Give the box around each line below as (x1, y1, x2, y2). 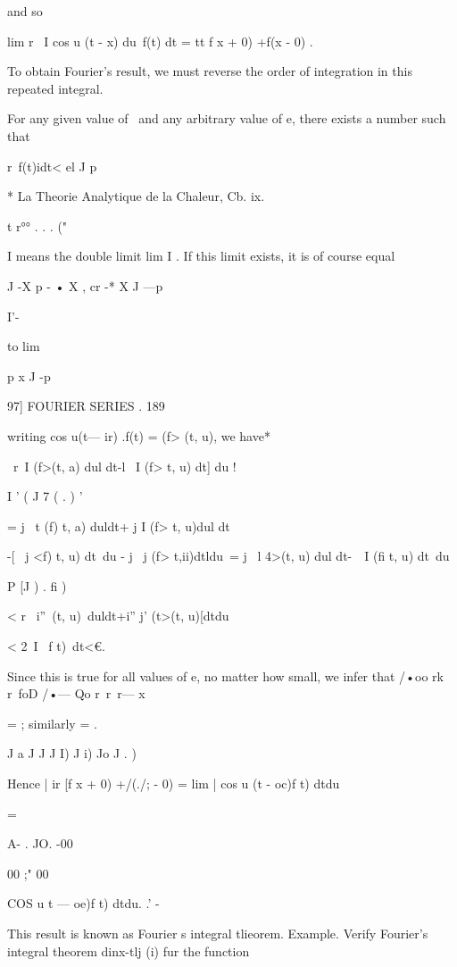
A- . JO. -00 (7, 834, 73, 853)
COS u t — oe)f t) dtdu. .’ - (7, 894, 160, 913)
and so (7, 2, 43, 20)
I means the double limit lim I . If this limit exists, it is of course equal (7, 246, 395, 265)
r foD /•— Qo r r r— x (7, 684, 145, 703)
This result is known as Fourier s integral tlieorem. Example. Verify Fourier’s (7, 924, 428, 942)
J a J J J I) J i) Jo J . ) (7, 744, 137, 763)
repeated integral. (7, 79, 104, 97)
